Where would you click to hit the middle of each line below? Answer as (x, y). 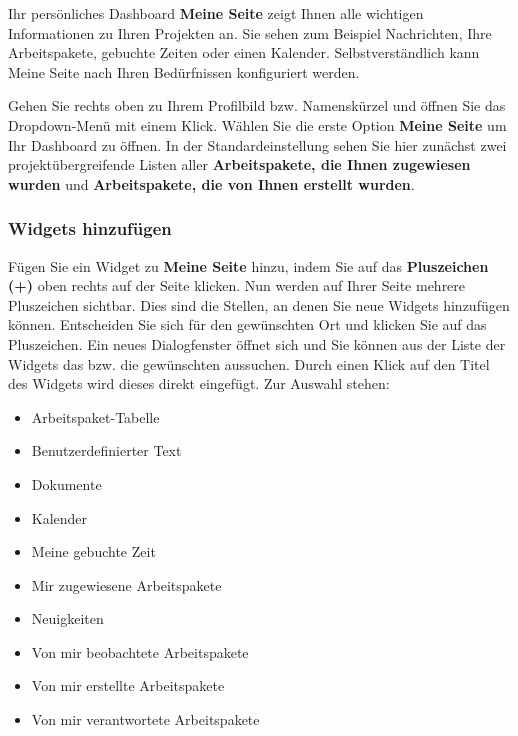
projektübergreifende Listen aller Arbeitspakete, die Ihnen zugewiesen (239, 164)
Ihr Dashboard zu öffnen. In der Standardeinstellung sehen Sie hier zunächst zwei (257, 144)
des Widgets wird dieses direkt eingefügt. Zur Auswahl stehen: (199, 383)
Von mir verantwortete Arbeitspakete (145, 719)
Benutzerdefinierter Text (106, 450)
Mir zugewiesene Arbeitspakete (126, 584)
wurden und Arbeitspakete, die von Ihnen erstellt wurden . (211, 183)
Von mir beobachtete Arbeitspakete (140, 651)
